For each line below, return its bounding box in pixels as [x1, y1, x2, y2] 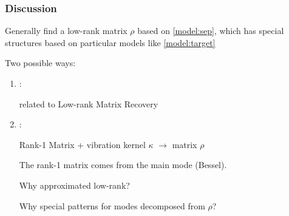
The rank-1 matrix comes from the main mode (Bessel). [19, 158, 227, 171]
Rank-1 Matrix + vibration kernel [19, 138, 146, 150]
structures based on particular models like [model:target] [5, 36, 216, 49]
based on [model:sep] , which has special [137, 24, 284, 37]
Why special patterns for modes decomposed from [19, 199, 205, 212]
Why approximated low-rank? [19, 178, 130, 191]
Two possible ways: [5, 56, 76, 69]
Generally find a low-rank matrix [5, 24, 127, 37]
